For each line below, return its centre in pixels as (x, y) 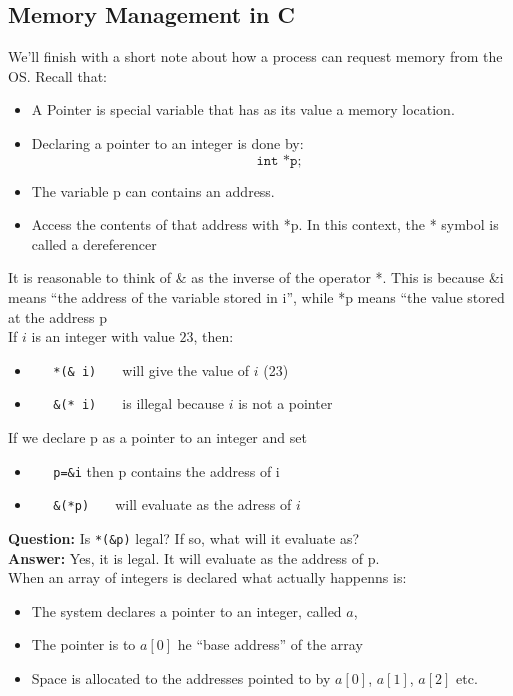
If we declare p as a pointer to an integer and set (157, 437)
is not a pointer (285, 403)
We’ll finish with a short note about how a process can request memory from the (255, 56)
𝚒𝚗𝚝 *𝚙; (279, 160)
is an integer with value (103, 336)
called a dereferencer (94, 243)
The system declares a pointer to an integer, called (186, 610)
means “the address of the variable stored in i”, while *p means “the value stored (256, 296)
